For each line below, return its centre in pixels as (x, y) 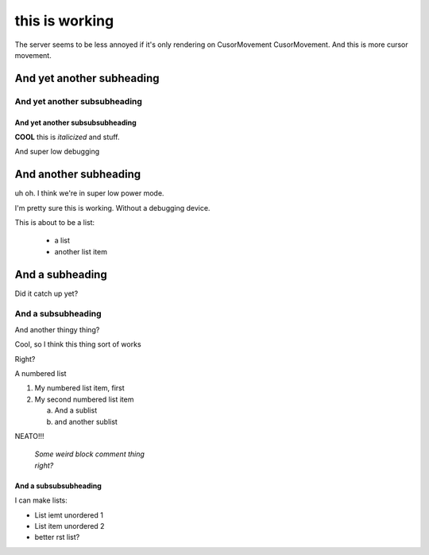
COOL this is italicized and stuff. (67, 137)
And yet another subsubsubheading (75, 122)
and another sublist (86, 421)
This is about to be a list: (55, 222)
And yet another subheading (87, 78)
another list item (81, 251)
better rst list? (57, 538)
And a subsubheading (58, 314)
